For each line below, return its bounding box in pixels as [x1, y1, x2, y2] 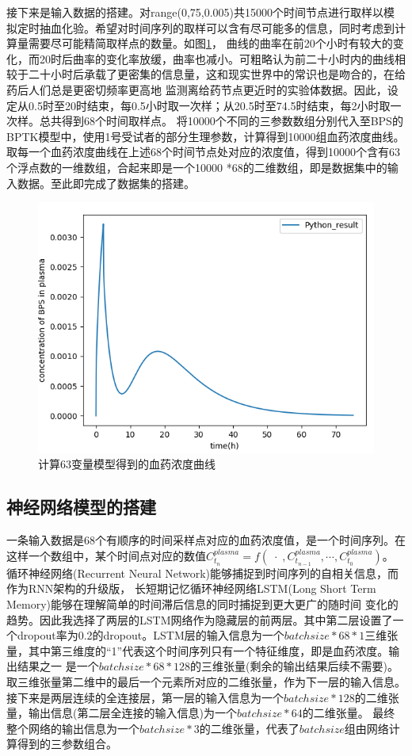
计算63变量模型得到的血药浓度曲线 [38, 456, 216, 472]
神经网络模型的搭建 [6, 494, 156, 519]
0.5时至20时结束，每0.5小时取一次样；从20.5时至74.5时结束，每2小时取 [28, 97, 391, 113]
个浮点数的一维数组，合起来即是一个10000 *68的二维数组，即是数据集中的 [6, 158, 387, 175]
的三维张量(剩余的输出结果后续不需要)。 [190, 658, 399, 674]
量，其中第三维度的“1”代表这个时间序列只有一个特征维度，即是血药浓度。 [6, 642, 389, 659]
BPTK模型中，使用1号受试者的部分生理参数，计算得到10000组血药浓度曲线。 [6, 128, 405, 144]
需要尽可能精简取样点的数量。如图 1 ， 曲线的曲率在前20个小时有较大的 [28, 35, 393, 52]
